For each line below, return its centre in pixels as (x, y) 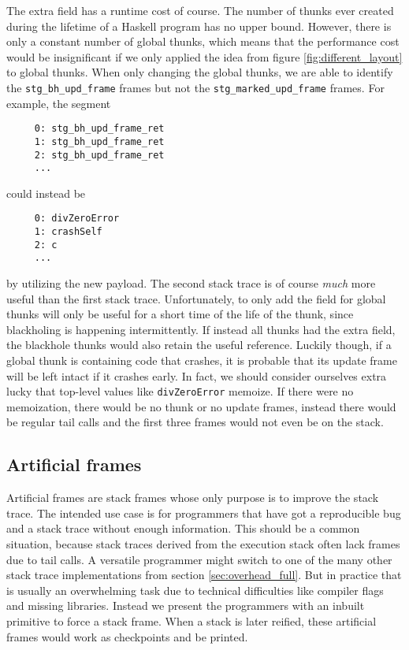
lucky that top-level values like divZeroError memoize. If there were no (180, 391)
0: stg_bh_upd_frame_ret (99, 129)
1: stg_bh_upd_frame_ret (99, 141)
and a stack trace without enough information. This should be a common (183, 528)
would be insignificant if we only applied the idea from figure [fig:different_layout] (204, 56)
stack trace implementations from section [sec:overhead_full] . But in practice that (204, 575)
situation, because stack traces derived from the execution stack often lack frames (203, 544)
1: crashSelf (68, 232)
